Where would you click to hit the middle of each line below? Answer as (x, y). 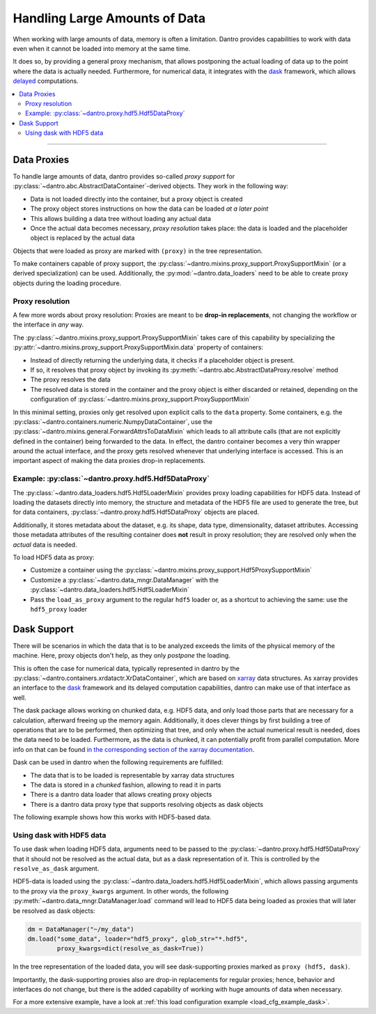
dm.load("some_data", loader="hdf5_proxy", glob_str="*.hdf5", (138, 939)
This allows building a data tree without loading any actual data (121, 218)
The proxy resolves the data (70, 379)
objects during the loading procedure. (67, 283)
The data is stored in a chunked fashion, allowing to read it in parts (126, 785)
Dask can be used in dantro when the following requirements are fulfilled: (118, 762)
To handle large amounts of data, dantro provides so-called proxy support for (124, 176)
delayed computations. (46, 81)
